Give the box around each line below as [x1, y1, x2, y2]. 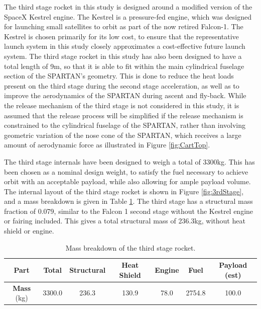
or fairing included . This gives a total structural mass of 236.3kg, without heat [4, 215, 245, 226]
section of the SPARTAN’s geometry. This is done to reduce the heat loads [4, 70, 234, 81]
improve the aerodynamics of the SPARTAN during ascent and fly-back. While [4, 90, 246, 101]
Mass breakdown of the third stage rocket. [65, 242, 196, 253]
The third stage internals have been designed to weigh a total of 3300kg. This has [4, 156, 255, 167]
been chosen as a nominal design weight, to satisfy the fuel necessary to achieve [4, 166, 248, 177]
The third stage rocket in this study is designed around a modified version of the [4, 2, 252, 12]
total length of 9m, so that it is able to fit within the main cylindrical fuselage [4, 60, 244, 71]
